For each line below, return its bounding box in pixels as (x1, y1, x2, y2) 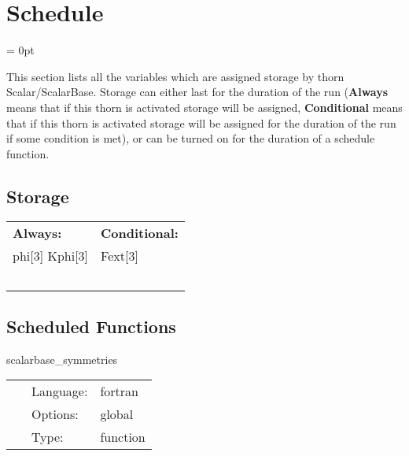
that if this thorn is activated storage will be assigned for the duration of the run (6, 114, 396, 131)
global (100, 405, 134, 424)
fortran (100, 382, 138, 401)
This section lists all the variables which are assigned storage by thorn (6, 68, 345, 84)
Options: (31, 405, 79, 424)
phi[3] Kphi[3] (13, 247, 89, 265)
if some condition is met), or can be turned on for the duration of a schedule (6, 130, 375, 146)
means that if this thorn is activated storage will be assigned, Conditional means (6, 98, 403, 115)
